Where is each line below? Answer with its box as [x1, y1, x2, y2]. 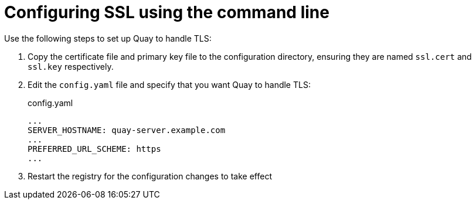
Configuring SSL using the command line [4, 2, 329, 22]
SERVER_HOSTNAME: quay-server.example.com [28, 125, 226, 135]
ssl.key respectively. [28, 61, 114, 72]
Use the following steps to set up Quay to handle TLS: [4, 33, 212, 43]
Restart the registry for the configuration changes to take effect [28, 171, 272, 181]
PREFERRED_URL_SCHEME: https [28, 144, 161, 154]
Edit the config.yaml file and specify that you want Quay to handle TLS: [28, 79, 311, 90]
